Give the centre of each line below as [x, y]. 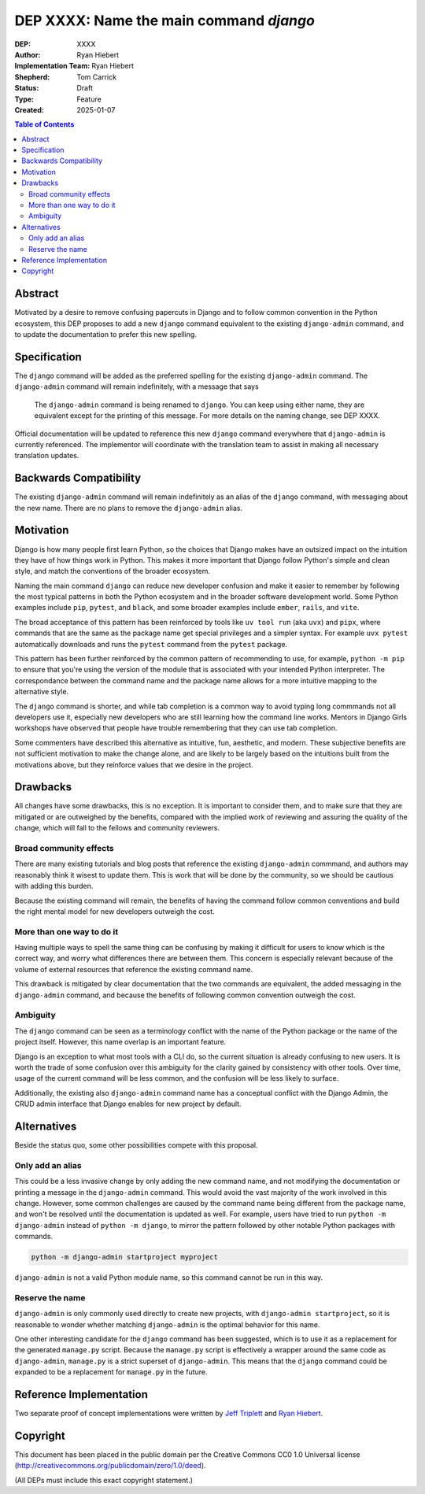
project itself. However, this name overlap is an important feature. [120, 1042]
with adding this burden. [54, 886]
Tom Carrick [97, 77]
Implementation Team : [52, 66]
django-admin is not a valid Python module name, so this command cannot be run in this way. [169, 1278]
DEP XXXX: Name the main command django [164, 20]
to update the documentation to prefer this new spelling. [105, 335]
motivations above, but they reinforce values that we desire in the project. [134, 764]
